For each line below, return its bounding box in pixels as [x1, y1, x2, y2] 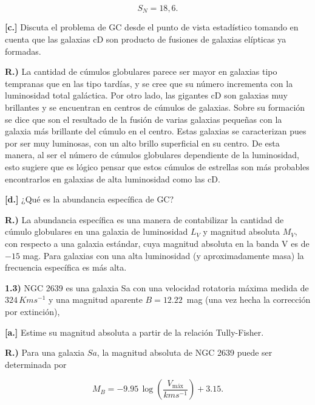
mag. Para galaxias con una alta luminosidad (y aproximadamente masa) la [22, 249, 304, 261]
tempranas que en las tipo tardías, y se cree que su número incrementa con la [5, 77, 293, 89]
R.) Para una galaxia [5, 346, 85, 359]
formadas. [5, 44, 41, 57]
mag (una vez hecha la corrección [186, 293, 311, 306]
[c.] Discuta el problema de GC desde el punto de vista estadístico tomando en [5, 21, 299, 33]
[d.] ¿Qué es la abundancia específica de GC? [5, 193, 174, 206]
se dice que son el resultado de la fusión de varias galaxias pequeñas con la [5, 112, 282, 125]
